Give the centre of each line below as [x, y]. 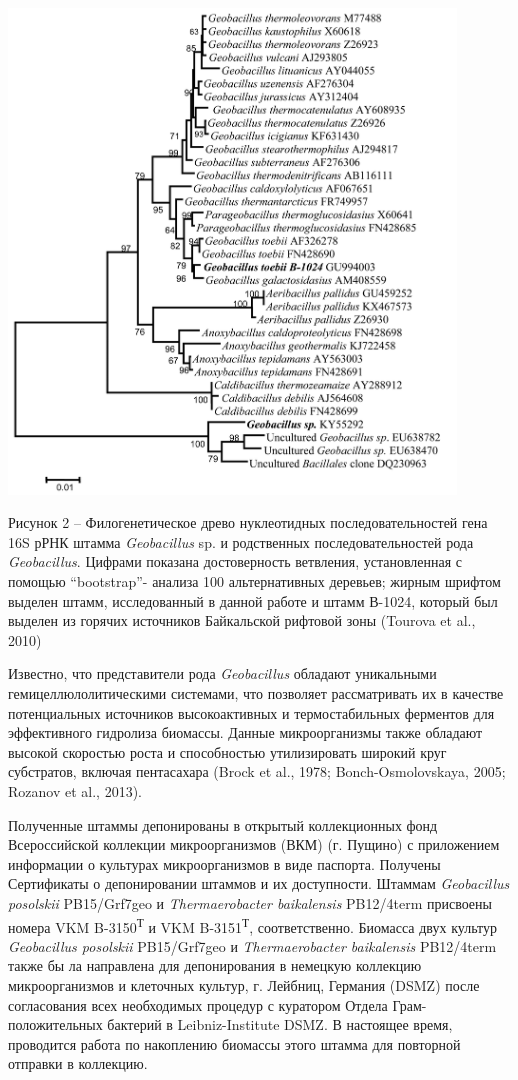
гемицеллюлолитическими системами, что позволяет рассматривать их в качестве [256, 693]
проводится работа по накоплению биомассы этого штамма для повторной [234, 1043]
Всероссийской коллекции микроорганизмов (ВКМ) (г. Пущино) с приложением [254, 844]
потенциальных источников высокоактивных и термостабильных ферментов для [251, 712]
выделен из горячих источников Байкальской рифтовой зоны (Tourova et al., [242, 620]
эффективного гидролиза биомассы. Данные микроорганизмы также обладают [245, 732]
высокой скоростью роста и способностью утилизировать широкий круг [227, 751]
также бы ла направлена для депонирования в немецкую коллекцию [215, 965]
